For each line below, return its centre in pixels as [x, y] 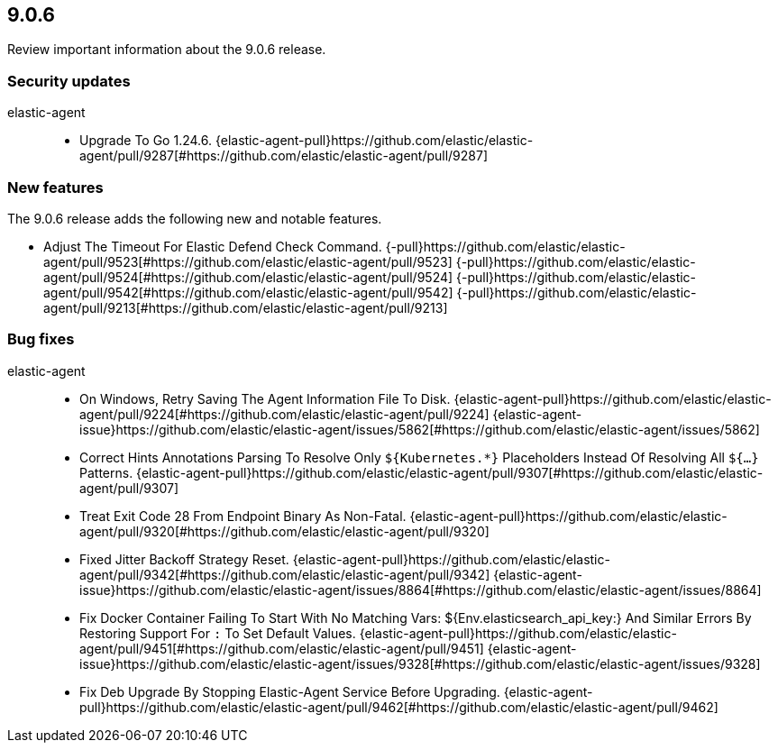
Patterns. [106, 472]
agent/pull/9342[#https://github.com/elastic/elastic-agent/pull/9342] [285, 574]
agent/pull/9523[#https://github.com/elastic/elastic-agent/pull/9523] [248, 261]
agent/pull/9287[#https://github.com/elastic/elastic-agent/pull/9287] [284, 156]
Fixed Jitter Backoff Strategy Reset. [184, 559]
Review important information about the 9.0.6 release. [167, 50]
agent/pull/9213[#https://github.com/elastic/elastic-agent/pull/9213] [246, 307]
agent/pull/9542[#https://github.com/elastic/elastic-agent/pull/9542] [248, 292]
